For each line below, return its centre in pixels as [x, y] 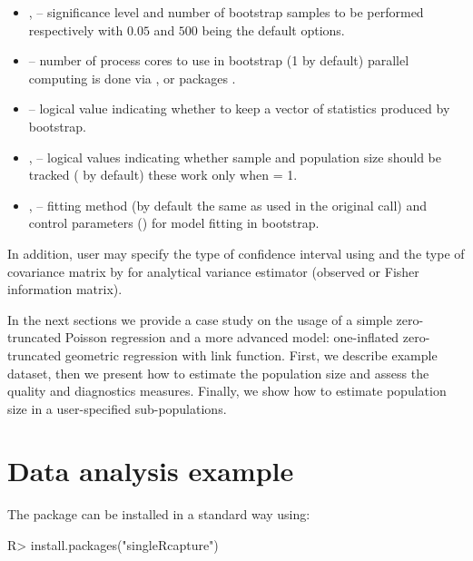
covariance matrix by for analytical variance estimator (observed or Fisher [213, 271]
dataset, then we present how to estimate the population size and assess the [218, 373]
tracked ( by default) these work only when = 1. [163, 175]
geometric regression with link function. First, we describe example [251, 354]
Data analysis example [151, 471]
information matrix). [65, 289]
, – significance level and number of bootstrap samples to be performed [226, 12]
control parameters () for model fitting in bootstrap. [174, 223]
